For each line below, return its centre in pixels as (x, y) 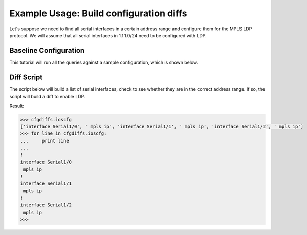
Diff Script (26, 77)
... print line (45, 141)
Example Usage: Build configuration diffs (98, 13)
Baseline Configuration (47, 50)
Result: (17, 106)
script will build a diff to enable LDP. (47, 97)
